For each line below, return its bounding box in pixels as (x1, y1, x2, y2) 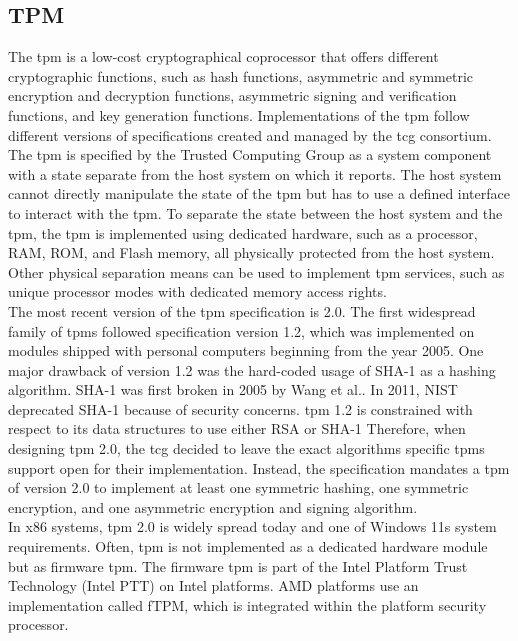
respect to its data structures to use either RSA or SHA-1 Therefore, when (8, 418, 466, 439)
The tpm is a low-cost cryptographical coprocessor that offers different (8, 46, 439, 67)
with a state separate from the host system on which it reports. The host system (8, 163, 502, 184)
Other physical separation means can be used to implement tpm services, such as (8, 261, 505, 282)
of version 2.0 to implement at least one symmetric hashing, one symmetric (8, 477, 469, 498)
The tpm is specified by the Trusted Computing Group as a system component (8, 144, 492, 165)
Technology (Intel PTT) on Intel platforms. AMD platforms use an (8, 575, 419, 596)
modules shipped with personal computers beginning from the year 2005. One (8, 340, 484, 361)
